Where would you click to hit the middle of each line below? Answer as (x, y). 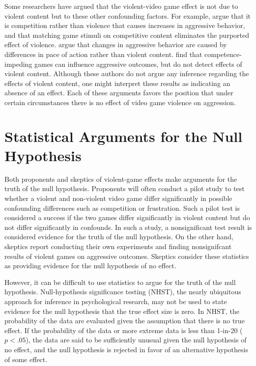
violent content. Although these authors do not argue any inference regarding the (127, 73)
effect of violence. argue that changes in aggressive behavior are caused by (116, 44)
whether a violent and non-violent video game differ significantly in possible (118, 198)
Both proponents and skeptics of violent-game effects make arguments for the (121, 179)
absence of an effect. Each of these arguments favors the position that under (119, 93)
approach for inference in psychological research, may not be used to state (116, 301)
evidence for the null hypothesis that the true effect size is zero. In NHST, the (122, 311)
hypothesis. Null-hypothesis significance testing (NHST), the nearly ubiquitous (123, 292)
